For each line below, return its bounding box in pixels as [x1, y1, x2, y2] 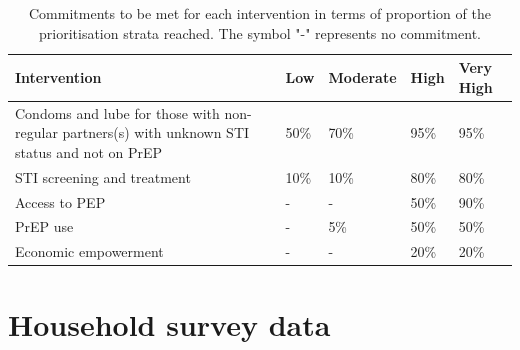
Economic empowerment [15, 241, 164, 262]
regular [15, 122, 58, 143]
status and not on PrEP [15, 141, 163, 162]
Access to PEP [15, 191, 106, 212]
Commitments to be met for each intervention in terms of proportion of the [29, 3, 491, 23]
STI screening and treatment [15, 166, 191, 187]
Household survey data [8, 304, 331, 345]
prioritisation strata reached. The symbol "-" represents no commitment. [39, 22, 481, 43]
